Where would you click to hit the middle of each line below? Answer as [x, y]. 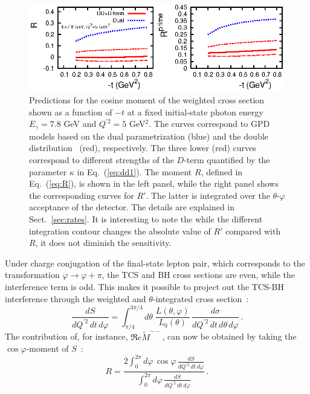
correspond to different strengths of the [102, 160]
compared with [253, 231]
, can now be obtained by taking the [229, 336]
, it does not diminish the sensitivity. [103, 243]
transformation [32, 275]
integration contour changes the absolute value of [120, 231]
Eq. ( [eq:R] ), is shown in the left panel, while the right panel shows [154, 183]
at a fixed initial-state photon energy [195, 111]
